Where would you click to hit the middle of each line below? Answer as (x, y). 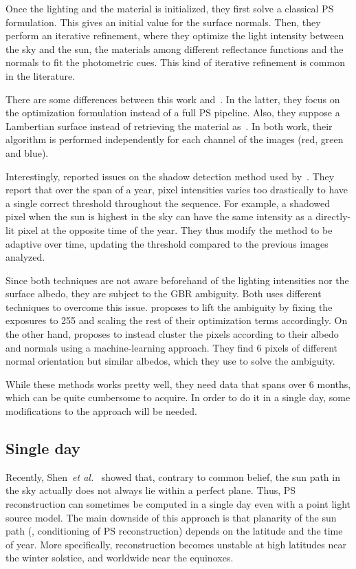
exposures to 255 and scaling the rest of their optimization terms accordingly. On (177, 320)
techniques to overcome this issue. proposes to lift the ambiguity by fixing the (169, 307)
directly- (333, 216)
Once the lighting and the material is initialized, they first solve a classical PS (170, 8)
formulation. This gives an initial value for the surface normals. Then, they (163, 22)
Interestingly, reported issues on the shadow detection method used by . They (170, 176)
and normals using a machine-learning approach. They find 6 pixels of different (172, 347)
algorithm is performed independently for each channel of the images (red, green (175, 139)
